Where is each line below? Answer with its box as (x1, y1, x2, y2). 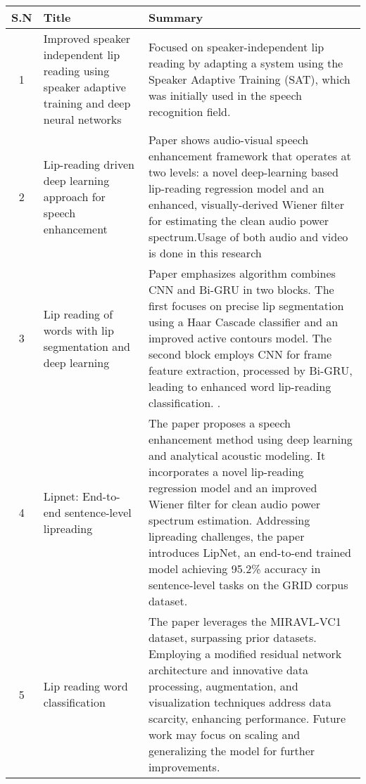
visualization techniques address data (148, 694, 332, 710)
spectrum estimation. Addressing (148, 512, 310, 528)
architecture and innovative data (148, 662, 309, 678)
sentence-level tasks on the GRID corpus (148, 577, 348, 593)
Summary (148, 9, 203, 25)
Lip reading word (43, 678, 128, 694)
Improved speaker (43, 30, 131, 46)
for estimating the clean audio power (148, 212, 329, 229)
